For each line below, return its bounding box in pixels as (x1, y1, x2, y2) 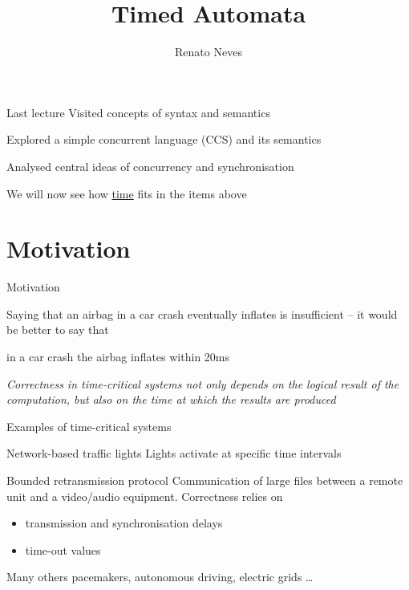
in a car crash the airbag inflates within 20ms (6, 348, 230, 364)
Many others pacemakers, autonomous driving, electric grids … (6, 568, 314, 585)
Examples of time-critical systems (6, 417, 172, 434)
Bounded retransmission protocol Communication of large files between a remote (6, 471, 403, 488)
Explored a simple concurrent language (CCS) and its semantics (6, 131, 322, 148)
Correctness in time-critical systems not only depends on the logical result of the (6, 375, 399, 392)
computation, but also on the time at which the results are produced (6, 391, 336, 408)
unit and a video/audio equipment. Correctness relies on (6, 487, 283, 504)
